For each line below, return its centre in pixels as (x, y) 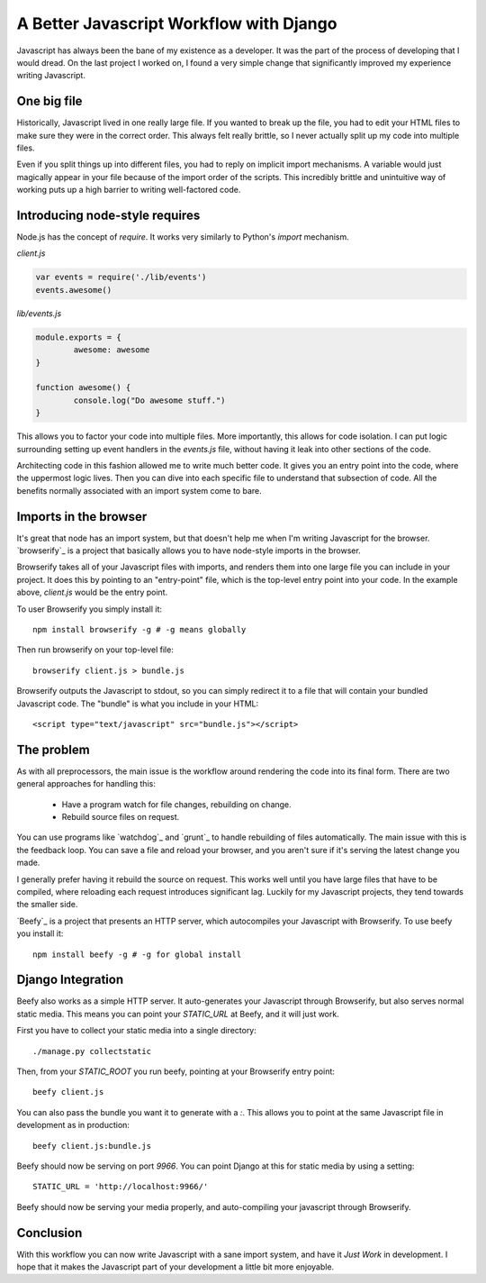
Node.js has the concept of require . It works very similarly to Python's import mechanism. (183, 237)
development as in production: (73, 1125)
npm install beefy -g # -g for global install (137, 954)
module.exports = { (78, 337)
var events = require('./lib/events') (121, 278)
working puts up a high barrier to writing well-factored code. (129, 190)
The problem (53, 749)
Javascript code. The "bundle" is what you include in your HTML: (138, 704)
